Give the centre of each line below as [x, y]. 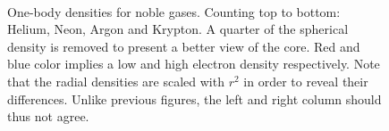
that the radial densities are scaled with [116, 81]
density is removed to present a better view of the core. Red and [184, 46]
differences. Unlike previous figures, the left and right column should [194, 98]
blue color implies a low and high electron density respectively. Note [194, 64]
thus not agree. [48, 116]
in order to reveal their [306, 81]
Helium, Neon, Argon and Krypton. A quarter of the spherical [178, 29]
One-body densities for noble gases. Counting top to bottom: [174, 11]
